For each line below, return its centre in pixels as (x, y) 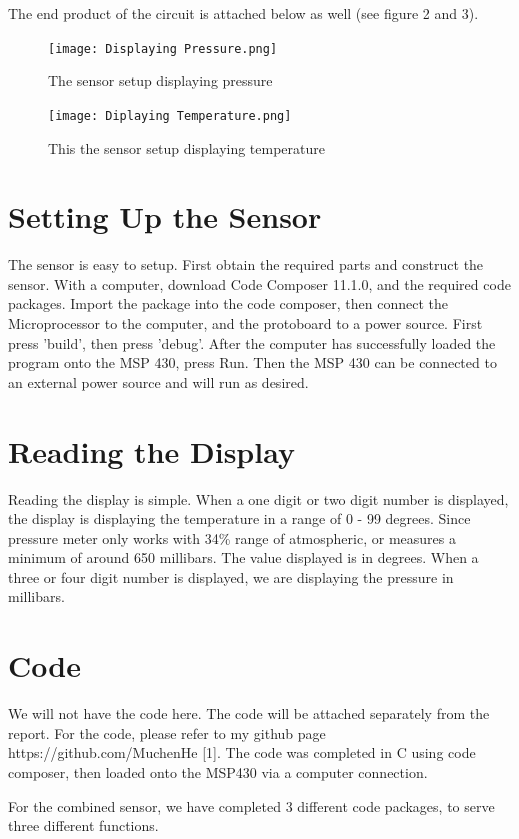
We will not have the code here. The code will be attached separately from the (249, 713)
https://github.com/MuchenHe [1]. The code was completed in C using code (242, 752)
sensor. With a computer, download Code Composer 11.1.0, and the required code (259, 283)
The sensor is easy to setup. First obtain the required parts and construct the (246, 264)
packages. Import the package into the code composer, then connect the (228, 303)
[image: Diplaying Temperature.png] (170, 115)
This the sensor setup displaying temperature (187, 147)
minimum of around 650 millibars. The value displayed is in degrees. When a (243, 557)
